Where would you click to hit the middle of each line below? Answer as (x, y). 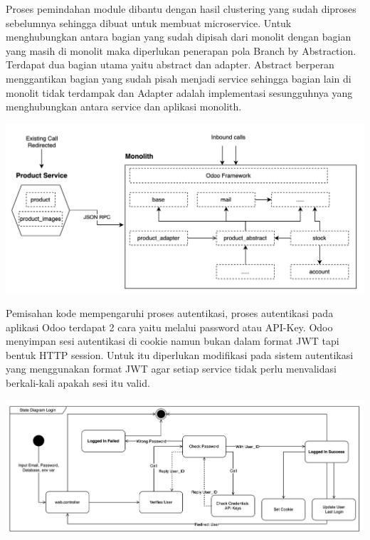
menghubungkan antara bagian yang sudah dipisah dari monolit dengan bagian (179, 37)
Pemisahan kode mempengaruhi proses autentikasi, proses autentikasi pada (170, 313)
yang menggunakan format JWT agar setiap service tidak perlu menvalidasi (171, 369)
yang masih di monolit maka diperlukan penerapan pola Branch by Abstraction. (181, 50)
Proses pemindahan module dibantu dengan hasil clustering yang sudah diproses (181, 9)
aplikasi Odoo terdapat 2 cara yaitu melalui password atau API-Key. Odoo (169, 327)
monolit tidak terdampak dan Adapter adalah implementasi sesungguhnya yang (179, 92)
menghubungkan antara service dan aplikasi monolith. (124, 107)
